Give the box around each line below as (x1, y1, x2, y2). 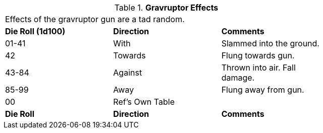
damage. (221, 73, 255, 83)
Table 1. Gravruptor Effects (114, 3, 219, 13)
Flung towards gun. (221, 50, 295, 60)
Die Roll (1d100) (5, 26, 66, 36)
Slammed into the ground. (221, 38, 319, 48)
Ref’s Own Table (113, 97, 175, 107)
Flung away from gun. (221, 85, 304, 95)
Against (113, 68, 142, 78)
